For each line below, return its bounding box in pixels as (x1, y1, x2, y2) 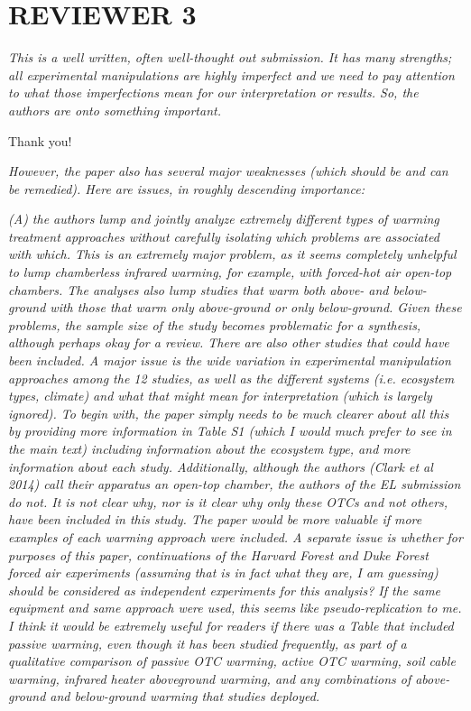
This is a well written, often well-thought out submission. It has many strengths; (8, 48, 452, 67)
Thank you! (8, 131, 72, 150)
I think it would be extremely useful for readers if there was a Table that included (8, 615, 454, 634)
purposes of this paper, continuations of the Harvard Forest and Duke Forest (8, 545, 429, 564)
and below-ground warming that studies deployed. (50, 687, 320, 706)
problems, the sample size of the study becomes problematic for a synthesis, (8, 315, 421, 334)
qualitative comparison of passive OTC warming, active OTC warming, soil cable (8, 651, 456, 670)
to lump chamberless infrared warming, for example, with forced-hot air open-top (8, 263, 452, 282)
